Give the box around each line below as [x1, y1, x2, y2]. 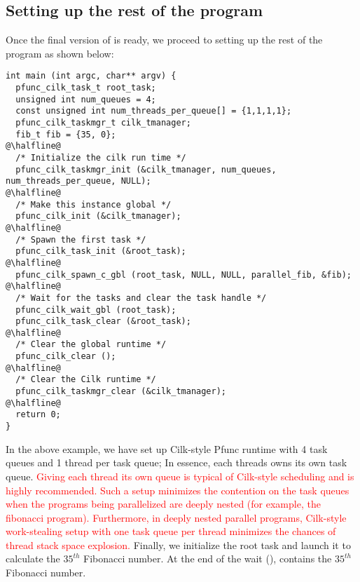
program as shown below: [6, 46, 114, 60]
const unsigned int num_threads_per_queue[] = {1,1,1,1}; [15, 106, 292, 116]
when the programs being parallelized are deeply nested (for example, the [6, 496, 321, 511]
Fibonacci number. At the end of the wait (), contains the [83, 551, 332, 566]
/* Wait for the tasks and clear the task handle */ [15, 292, 267, 303]
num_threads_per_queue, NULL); [6, 176, 151, 187]
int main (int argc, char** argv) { [6, 71, 176, 81]
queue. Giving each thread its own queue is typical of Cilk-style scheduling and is [6, 468, 354, 483]
